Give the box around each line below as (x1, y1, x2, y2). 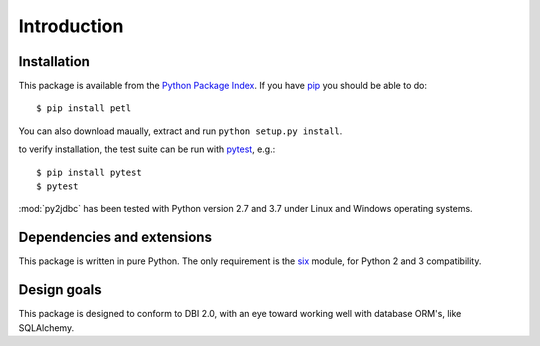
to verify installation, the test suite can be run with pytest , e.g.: (18, 143, 276, 155)
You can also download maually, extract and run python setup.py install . (18, 125, 343, 137)
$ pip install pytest (36, 166, 142, 178)
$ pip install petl (36, 103, 132, 114)
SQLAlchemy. (18, 321, 75, 334)
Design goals (18, 281, 102, 299)
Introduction (18, 15, 124, 37)
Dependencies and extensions (18, 229, 212, 246)
